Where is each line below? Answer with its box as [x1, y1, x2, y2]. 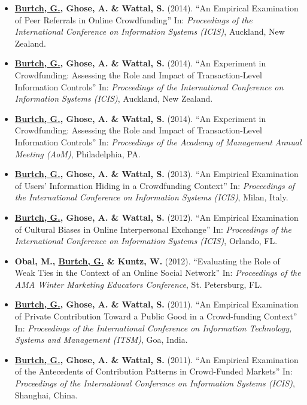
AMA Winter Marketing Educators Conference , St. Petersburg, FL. [14, 278, 262, 290]
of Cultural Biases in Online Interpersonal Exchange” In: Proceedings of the [14, 223, 292, 235]
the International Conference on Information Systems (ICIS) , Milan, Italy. [14, 191, 288, 203]
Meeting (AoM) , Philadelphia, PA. [14, 147, 141, 160]
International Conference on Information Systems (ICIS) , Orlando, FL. [14, 235, 278, 247]
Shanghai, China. [14, 388, 78, 401]
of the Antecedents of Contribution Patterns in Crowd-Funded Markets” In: [14, 365, 293, 377]
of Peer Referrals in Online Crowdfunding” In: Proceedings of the [14, 13, 253, 26]
